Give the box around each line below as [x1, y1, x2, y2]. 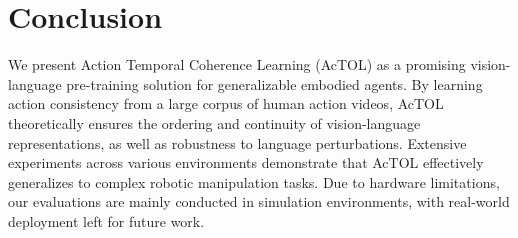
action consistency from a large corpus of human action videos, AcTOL [8, 93, 444, 114]
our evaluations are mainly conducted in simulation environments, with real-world [8, 191, 510, 212]
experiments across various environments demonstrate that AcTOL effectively [8, 152, 484, 173]
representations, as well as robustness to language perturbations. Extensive [8, 132, 467, 153]
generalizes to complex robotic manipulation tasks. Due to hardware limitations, [8, 171, 500, 192]
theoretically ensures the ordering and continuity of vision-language [8, 112, 421, 133]
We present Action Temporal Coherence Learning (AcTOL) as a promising [8, 54, 466, 75]
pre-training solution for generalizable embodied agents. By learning [66, 73, 483, 94]
